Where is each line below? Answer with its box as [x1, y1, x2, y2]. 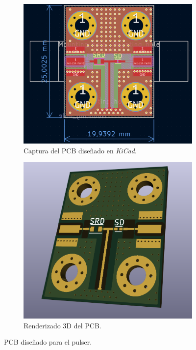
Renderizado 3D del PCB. [24, 320, 101, 330]
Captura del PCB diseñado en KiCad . [24, 145, 137, 155]
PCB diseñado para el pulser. [4, 337, 92, 347]
